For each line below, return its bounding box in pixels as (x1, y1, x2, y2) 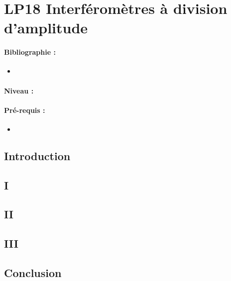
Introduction (4, 148, 71, 163)
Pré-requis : (4, 104, 45, 115)
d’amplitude (4, 17, 88, 38)
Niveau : (4, 85, 34, 95)
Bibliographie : (4, 47, 56, 57)
